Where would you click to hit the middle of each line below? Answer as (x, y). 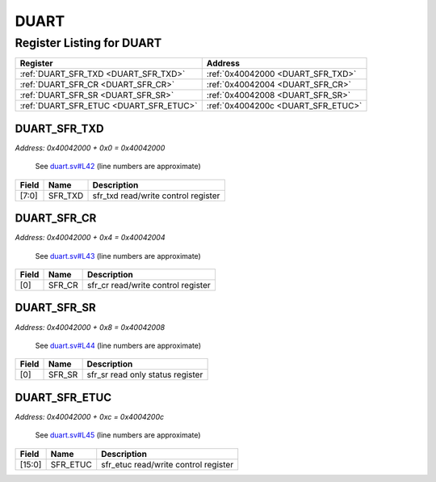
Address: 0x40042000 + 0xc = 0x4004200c (90, 416)
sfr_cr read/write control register (149, 285)
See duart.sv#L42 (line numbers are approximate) (118, 167)
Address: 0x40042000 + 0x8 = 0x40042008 (90, 327)
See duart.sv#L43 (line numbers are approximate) (118, 256)
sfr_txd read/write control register (156, 196)
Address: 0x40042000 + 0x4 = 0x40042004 (90, 238)
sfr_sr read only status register (145, 374)
